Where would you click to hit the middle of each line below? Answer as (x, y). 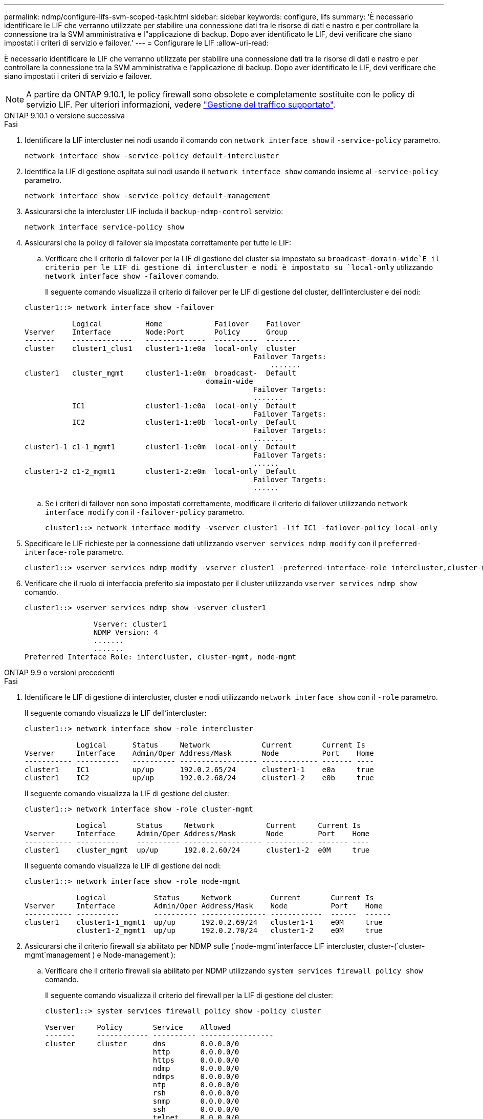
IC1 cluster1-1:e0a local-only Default (184, 406)
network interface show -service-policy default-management (148, 196)
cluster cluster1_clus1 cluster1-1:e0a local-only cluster (161, 348)
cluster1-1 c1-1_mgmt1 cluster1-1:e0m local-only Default (161, 447)
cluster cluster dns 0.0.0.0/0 (142, 1044)
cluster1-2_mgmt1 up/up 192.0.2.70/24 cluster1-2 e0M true (229, 930)
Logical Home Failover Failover (186, 324)
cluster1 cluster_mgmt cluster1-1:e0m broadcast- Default (161, 373)
